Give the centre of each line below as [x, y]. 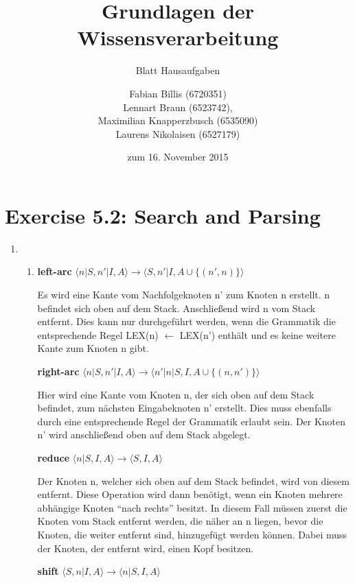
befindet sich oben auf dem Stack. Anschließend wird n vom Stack [176, 308]
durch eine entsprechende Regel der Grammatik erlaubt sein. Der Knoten [192, 421]
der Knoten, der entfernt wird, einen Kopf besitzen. [146, 548]
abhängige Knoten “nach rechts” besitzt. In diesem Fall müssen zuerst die [192, 507]
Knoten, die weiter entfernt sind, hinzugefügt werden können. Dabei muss [192, 534]
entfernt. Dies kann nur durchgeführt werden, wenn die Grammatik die [186, 321]
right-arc [58, 371]
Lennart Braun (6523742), [178, 107]
